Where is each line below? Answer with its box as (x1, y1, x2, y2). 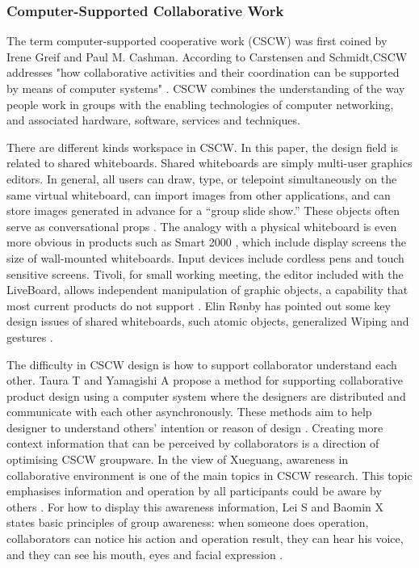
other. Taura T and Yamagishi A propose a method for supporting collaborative (6, 372, 403, 389)
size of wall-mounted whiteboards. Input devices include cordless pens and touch (6, 249, 404, 266)
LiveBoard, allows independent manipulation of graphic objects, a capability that (6, 281, 409, 298)
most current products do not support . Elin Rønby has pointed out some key (6, 297, 391, 313)
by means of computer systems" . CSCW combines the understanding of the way (6, 80, 405, 96)
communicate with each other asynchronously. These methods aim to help (6, 403, 372, 420)
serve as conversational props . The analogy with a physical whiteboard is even (6, 217, 397, 234)
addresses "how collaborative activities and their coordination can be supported (6, 64, 400, 81)
